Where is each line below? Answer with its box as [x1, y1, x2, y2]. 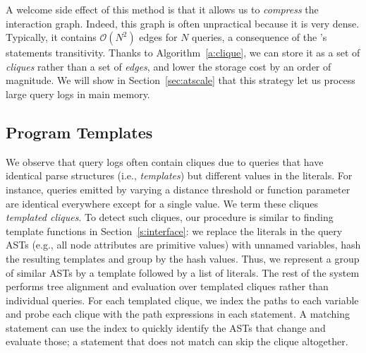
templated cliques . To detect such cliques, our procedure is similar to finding [6, 210, 334, 225]
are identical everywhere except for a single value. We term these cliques [6, 196, 318, 210]
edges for [139, 30, 178, 44]
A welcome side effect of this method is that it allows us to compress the [6, 2, 319, 16]
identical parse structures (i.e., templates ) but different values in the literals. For [6, 168, 353, 183]
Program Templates [6, 121, 153, 143]
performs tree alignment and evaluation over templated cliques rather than [6, 279, 329, 294]
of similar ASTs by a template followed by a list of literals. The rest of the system [6, 265, 360, 280]
